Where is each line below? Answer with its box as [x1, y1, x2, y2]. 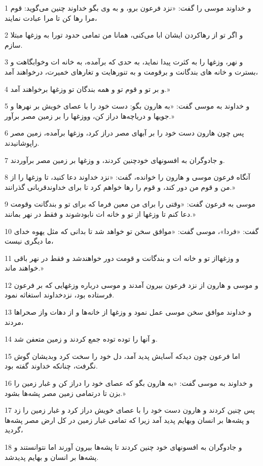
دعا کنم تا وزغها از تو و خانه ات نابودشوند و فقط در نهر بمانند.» [5, 208, 196, 219]
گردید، [5, 424, 23, 435]
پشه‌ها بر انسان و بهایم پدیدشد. [5, 451, 99, 462]
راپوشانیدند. [5, 137, 40, 148]
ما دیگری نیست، [5, 236, 54, 246]
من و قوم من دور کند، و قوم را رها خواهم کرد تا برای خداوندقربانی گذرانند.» [5, 181, 235, 192]
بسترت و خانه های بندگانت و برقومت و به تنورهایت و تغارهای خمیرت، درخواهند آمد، [5, 66, 258, 77]
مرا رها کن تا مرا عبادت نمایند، [5, 12, 97, 23]
